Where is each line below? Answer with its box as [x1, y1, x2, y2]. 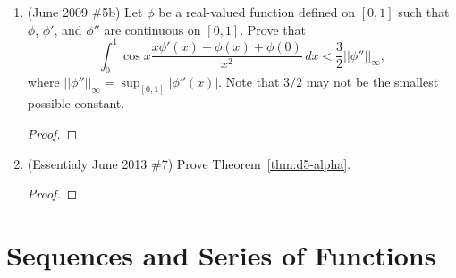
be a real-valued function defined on [158, 3, 355, 21]
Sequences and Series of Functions [6, 236, 436, 273]
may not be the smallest [306, 72, 439, 91]
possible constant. [27, 94, 125, 113]
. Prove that [240, 20, 306, 38]
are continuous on [104, 20, 201, 38]
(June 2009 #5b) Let [27, 3, 143, 21]
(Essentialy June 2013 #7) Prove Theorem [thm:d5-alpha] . [27, 154, 351, 173]
